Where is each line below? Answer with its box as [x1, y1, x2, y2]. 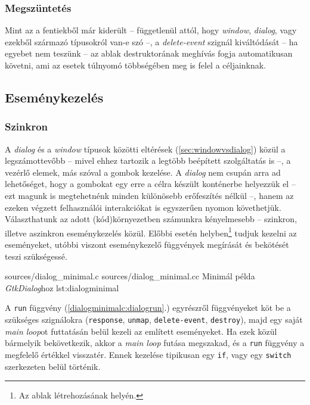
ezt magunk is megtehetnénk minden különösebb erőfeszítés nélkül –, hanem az [5, 189, 294, 201]
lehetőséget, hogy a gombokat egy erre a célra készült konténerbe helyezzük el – [5, 177, 296, 190]
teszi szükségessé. [5, 250, 67, 262]
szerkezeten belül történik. [5, 360, 101, 372]
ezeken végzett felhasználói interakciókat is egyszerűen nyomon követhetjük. [5, 201, 281, 213]
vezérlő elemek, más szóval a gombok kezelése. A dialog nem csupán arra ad [5, 166, 281, 178]
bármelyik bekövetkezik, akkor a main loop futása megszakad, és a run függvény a [5, 337, 305, 349]
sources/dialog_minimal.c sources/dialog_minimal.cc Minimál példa [5, 270, 255, 282]
